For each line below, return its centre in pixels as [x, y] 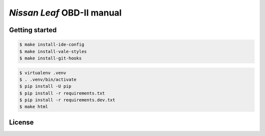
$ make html [34, 107]
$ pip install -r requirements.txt [62, 93]
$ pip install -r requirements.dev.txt [67, 100]
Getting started [33, 30]
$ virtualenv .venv [43, 73]
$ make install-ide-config [52, 45]
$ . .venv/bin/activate [48, 79]
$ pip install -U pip [45, 86]
